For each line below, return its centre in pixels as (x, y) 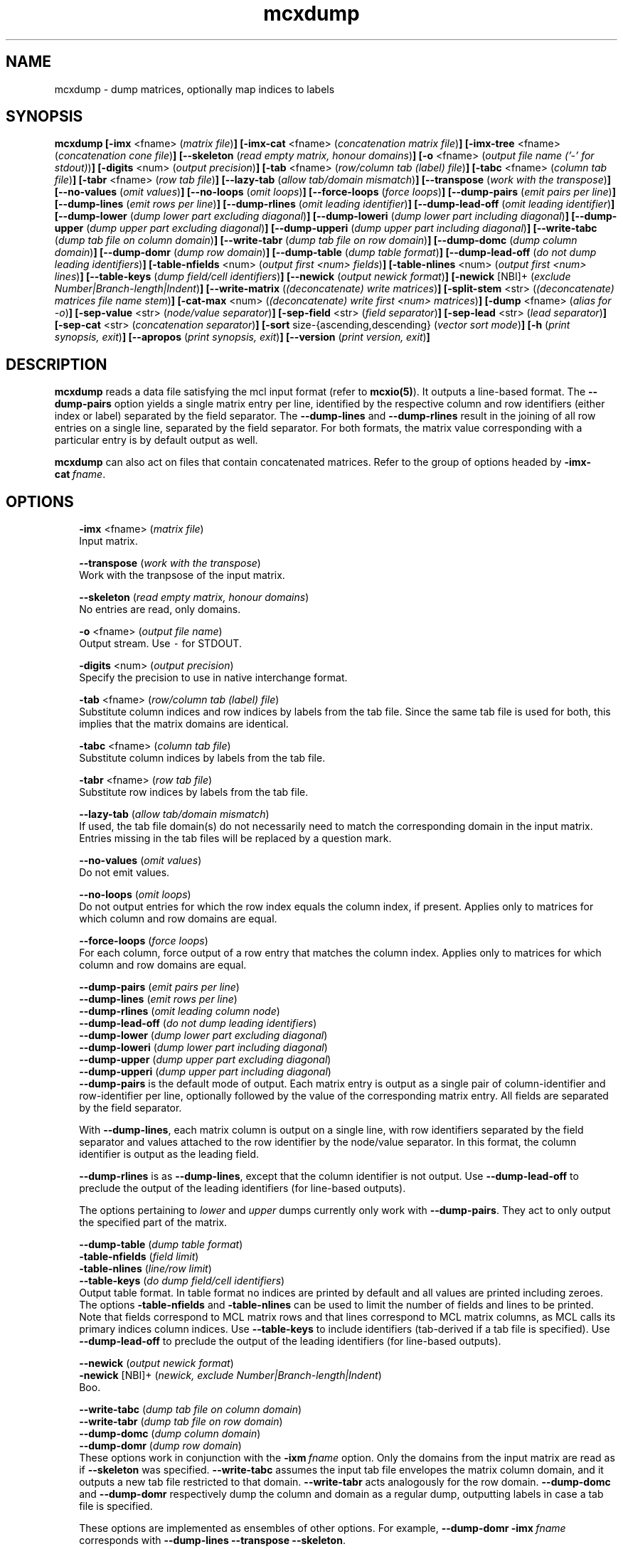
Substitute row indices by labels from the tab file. (194, 792)
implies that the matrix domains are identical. (184, 724)
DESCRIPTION (57, 364)
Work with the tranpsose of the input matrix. (182, 575)
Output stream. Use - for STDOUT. (160, 644)
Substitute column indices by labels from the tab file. (202, 758)
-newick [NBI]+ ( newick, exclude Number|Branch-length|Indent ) (230, 1375)
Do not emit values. (124, 873)
